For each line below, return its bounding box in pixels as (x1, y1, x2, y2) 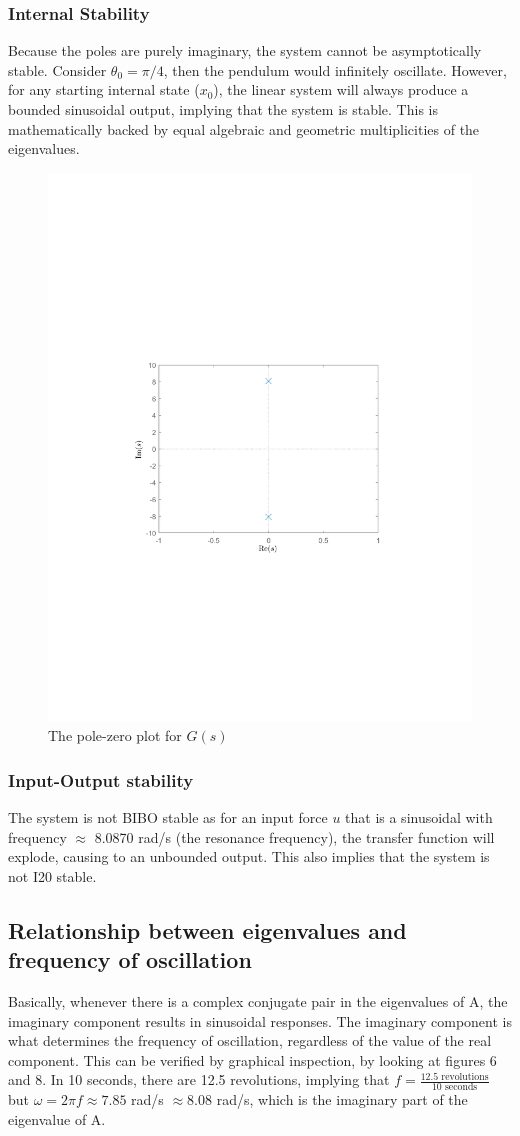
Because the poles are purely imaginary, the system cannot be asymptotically (8, 40, 482, 61)
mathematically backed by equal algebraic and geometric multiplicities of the (8, 118, 480, 139)
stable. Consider (8, 59, 107, 80)
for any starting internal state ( (8, 79, 200, 100)
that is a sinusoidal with (345, 807, 493, 828)
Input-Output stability (8, 767, 194, 792)
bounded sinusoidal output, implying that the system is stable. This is (8, 99, 438, 119)
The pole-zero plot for (48, 725, 182, 746)
